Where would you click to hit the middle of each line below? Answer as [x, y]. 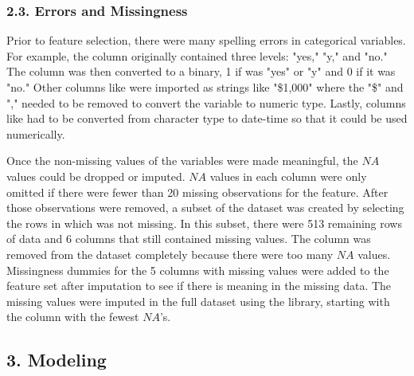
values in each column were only [288, 176]
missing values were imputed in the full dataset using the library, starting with [198, 301]
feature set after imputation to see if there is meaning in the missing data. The [199, 286]
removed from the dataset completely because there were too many [170, 254]
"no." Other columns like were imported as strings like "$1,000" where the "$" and [205, 87]
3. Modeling [57, 360]
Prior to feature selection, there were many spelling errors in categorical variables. [206, 40]
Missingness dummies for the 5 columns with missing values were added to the [198, 270]
